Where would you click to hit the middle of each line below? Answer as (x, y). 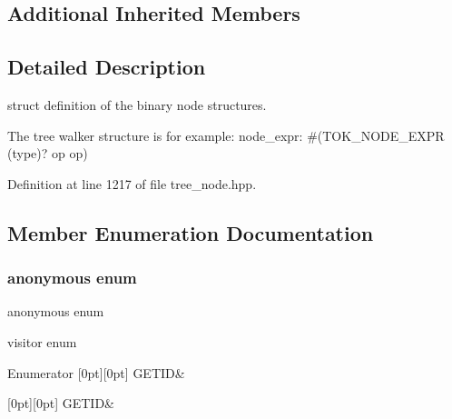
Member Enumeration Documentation (191, 232)
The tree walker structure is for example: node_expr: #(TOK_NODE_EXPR (226, 135)
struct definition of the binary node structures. (137, 104)
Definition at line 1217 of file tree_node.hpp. (132, 183)
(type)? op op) (48, 153)
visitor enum (42, 341)
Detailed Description (107, 67)
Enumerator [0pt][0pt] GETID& (96, 372)
